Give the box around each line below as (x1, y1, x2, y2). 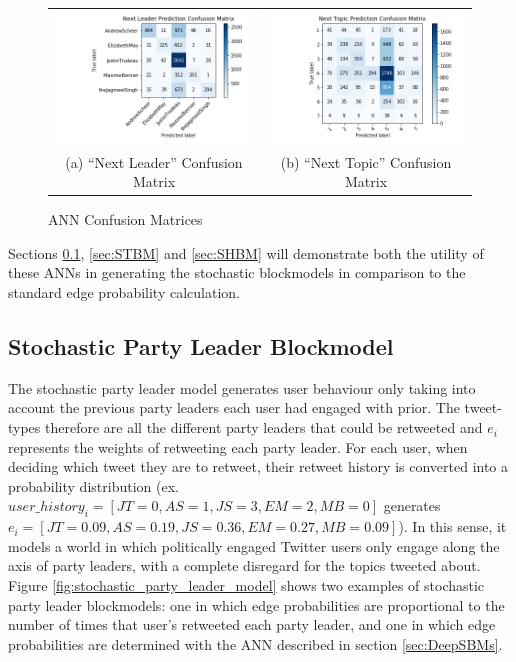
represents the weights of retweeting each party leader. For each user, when (8, 436, 468, 457)
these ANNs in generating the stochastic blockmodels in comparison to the (8, 262, 466, 283)
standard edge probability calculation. (8, 282, 240, 303)
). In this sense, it (398, 516, 507, 537)
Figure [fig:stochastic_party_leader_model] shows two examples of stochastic (8, 575, 485, 595)
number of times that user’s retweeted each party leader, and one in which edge (8, 614, 496, 635)
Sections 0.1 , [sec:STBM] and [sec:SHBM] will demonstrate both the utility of (8, 242, 484, 263)
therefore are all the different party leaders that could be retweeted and (45, 417, 483, 438)
